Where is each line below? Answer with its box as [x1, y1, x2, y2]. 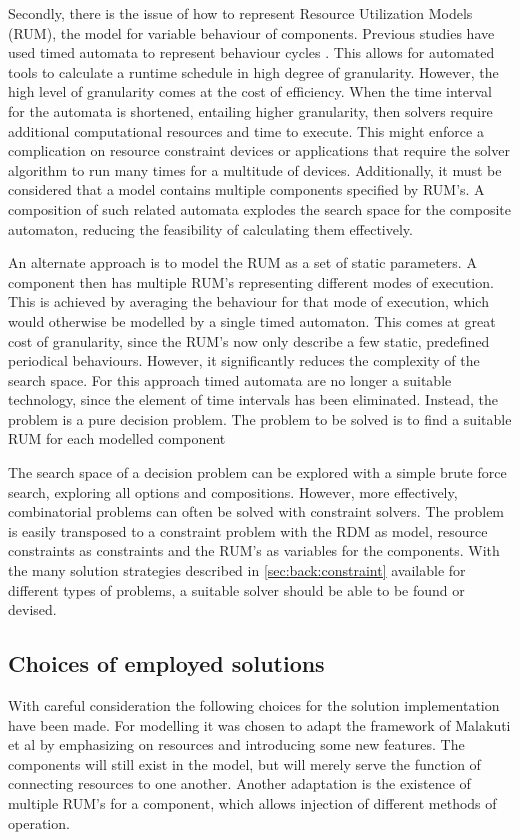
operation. [8, 812, 70, 833]
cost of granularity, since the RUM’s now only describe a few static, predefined [8, 330, 490, 351]
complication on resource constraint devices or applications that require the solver [8, 140, 510, 161]
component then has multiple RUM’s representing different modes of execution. [8, 271, 494, 292]
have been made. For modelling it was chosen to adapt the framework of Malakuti [8, 714, 511, 735]
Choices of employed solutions [8, 648, 325, 679]
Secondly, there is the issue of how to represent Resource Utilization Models [8, 3, 473, 23]
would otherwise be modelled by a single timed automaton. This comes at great [8, 310, 496, 331]
